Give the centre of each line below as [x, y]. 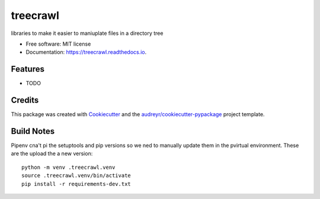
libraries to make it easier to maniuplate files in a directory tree [87, 33]
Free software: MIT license [58, 44]
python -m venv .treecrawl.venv [68, 167]
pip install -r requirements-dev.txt [76, 184]
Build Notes [33, 131]
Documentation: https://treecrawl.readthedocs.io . [86, 52]
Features [28, 69]
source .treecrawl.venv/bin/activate [76, 176]
